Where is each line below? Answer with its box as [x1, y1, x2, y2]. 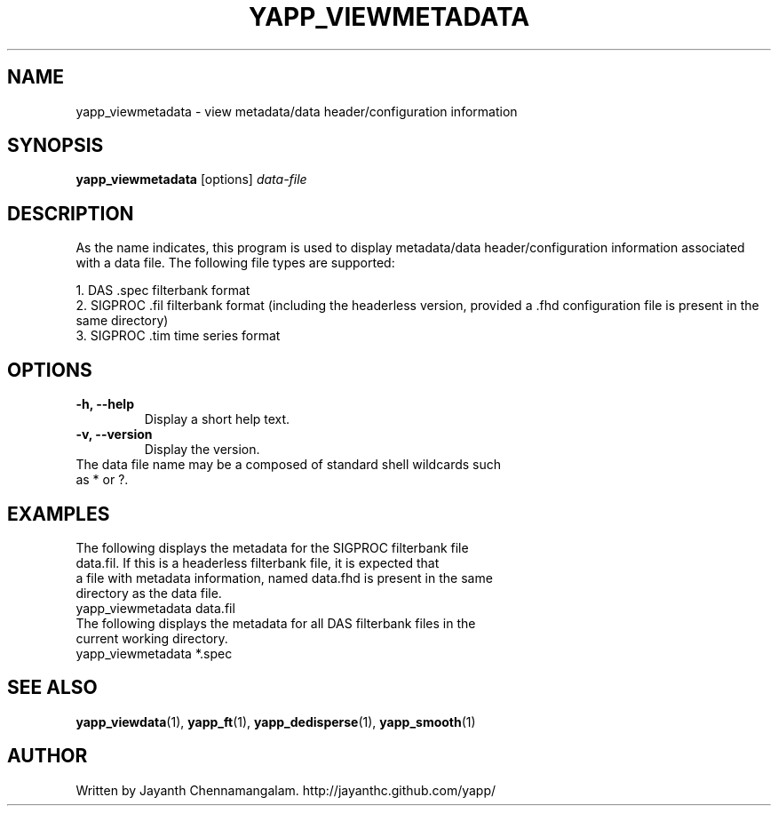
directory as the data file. [75, 585, 222, 601]
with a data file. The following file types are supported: [75, 255, 395, 271]
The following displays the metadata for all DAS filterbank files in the [75, 615, 476, 631]
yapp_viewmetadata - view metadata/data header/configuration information [75, 103, 518, 119]
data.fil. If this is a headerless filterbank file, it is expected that [75, 554, 440, 570]
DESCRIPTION [7, 202, 134, 225]
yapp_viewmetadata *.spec [75, 645, 233, 661]
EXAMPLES [7, 502, 110, 525]
